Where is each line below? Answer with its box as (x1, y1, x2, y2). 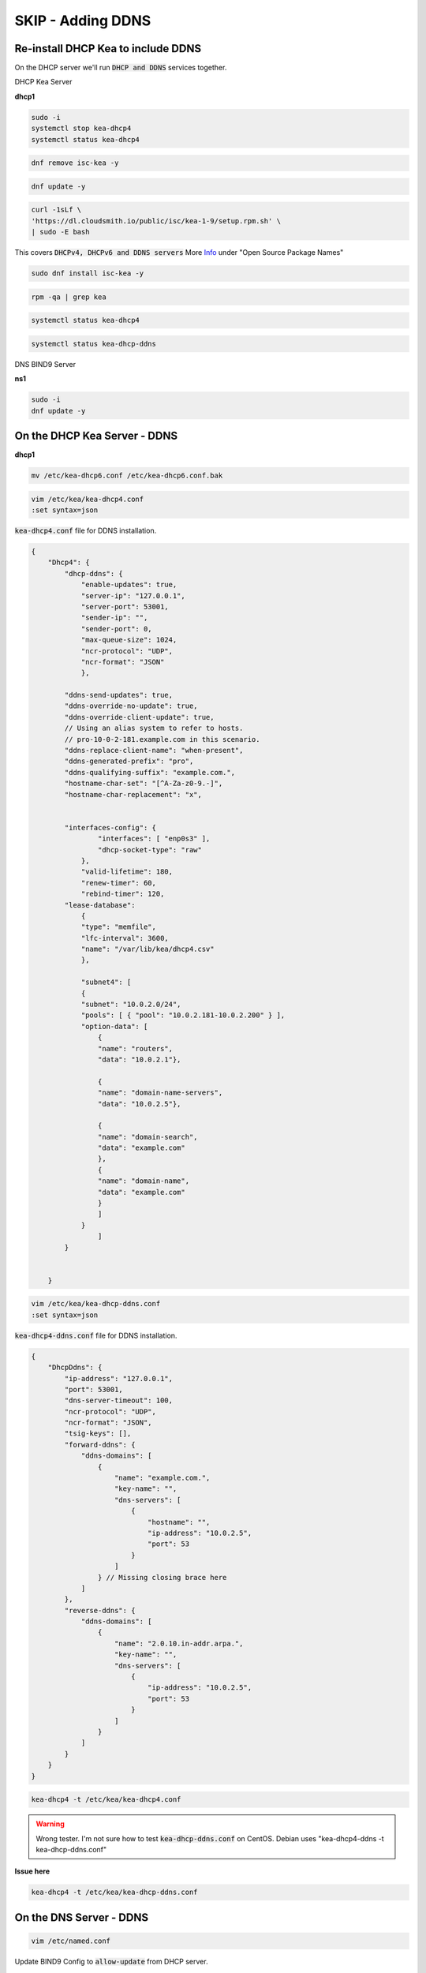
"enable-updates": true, (80, 580, 177, 590)
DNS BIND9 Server (14, 359, 77, 369)
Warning (35, 1819, 65, 1829)
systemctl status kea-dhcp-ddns (31, 339, 157, 348)
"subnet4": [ (80, 978, 132, 986)
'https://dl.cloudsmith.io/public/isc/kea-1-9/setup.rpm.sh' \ (31, 216, 282, 225)
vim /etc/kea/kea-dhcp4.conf (31, 494, 144, 504)
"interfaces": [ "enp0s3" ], (97, 834, 211, 844)
